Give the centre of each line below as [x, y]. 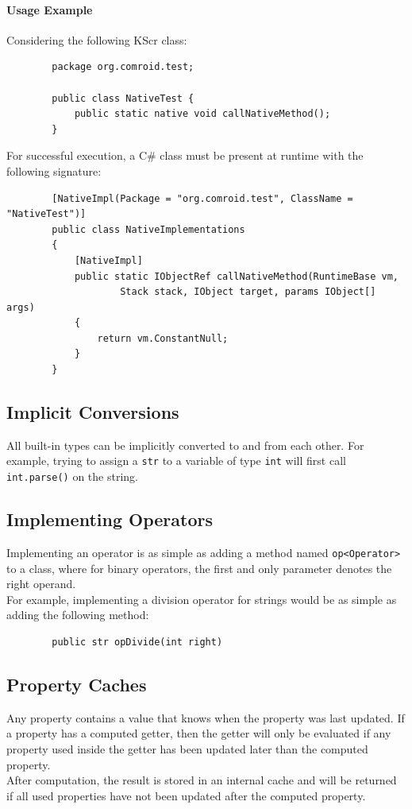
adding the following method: [78, 615]
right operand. [41, 584]
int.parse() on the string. [72, 476]
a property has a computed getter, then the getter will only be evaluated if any [199, 733]
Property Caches [77, 684]
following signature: [54, 170]
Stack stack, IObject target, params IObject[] [248, 292]
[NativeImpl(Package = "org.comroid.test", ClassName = [202, 198]
